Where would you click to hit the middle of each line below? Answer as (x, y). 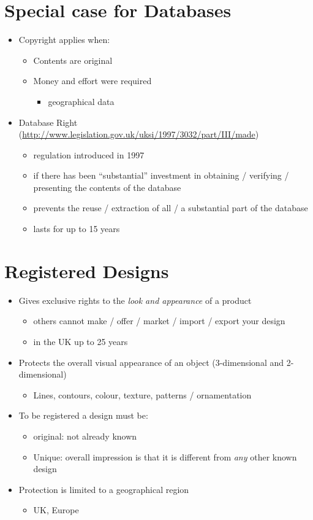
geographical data (81, 101)
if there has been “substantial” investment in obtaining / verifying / (161, 175)
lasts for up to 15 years (77, 229)
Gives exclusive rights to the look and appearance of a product (135, 300)
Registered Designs (87, 270)
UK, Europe (56, 510)
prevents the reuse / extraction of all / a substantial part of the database (171, 208)
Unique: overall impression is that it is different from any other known (165, 456)
